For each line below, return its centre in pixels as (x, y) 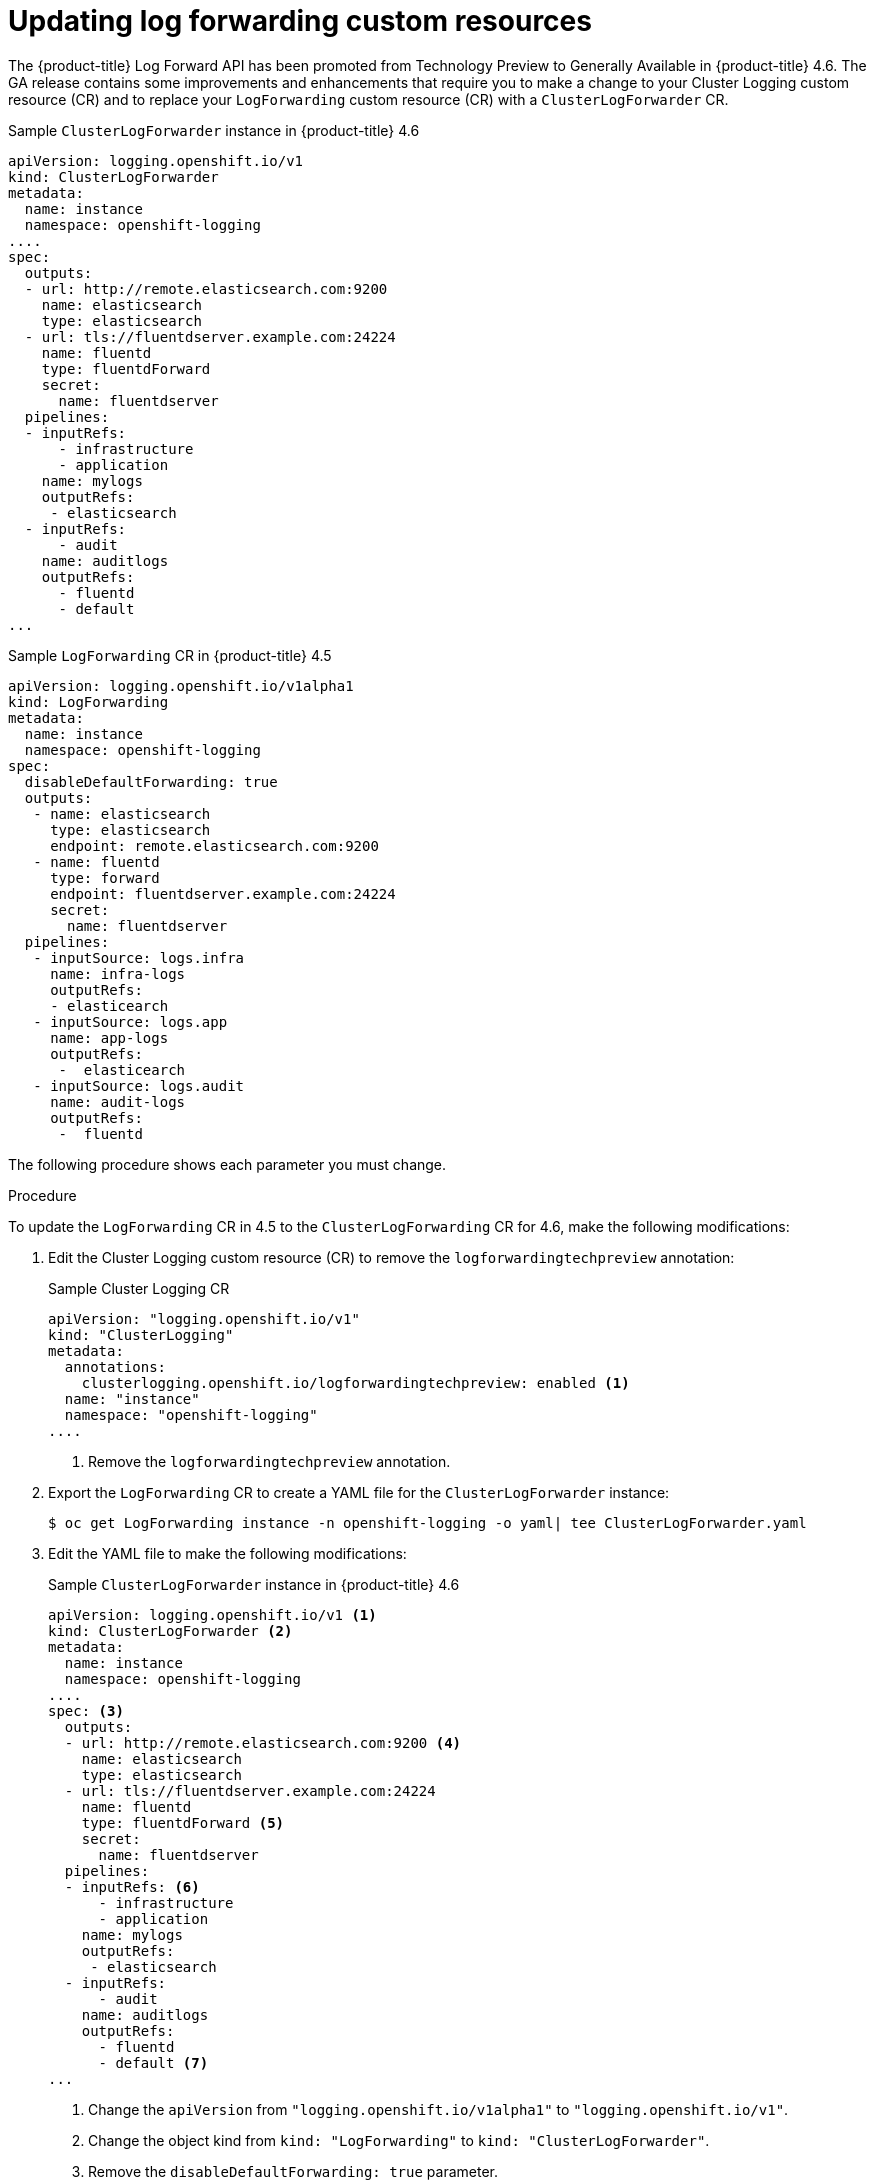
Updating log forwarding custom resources (300, 21)
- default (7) (153, 2062)
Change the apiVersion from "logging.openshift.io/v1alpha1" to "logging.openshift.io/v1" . (438, 2109)
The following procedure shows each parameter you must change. (227, 1164)
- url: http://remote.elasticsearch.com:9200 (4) (263, 1742)
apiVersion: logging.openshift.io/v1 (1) (212, 1614)
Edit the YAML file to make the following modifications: (227, 1553)
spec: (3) (86, 1710)
